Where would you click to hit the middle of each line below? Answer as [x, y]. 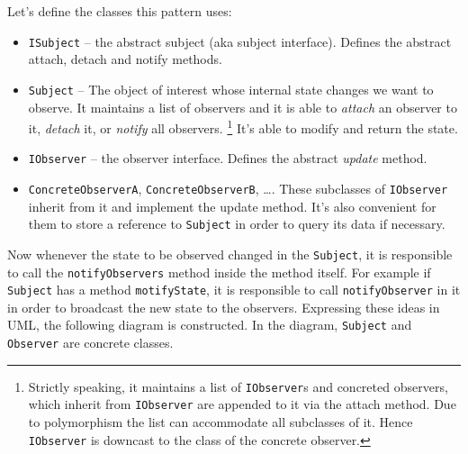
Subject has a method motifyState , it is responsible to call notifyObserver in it [234, 290]
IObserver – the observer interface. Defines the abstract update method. [228, 158]
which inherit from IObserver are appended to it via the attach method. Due [242, 404]
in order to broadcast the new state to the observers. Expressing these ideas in [224, 307]
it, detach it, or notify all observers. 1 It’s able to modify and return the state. [243, 127]
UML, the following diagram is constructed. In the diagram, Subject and [210, 325]
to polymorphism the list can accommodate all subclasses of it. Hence [220, 422]
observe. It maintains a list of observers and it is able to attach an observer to [243, 107]
